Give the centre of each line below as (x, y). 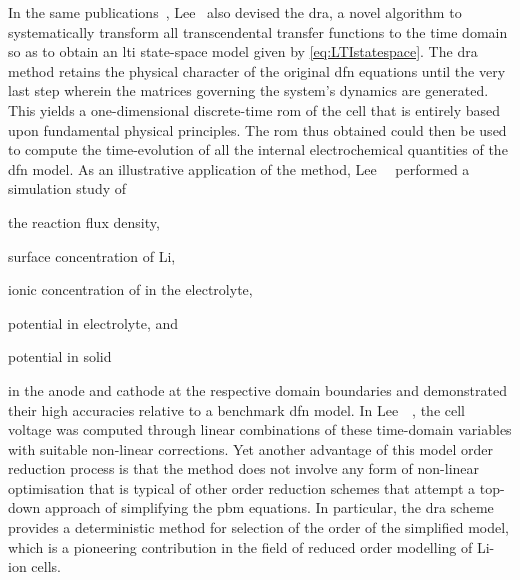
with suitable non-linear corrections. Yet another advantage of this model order (251, 448)
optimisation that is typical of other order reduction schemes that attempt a (242, 487)
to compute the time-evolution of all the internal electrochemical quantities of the (258, 149)
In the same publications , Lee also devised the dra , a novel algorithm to (235, 12)
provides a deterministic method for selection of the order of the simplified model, (259, 527)
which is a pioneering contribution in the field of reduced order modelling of (240, 546)
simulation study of (67, 188)
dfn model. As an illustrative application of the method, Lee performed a (239, 168)
